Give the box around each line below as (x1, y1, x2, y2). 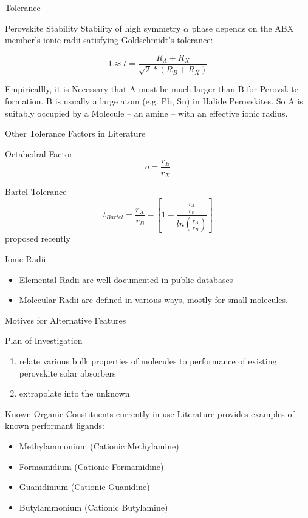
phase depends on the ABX (191, 21, 294, 34)
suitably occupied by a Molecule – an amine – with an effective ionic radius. (5, 106, 288, 119)
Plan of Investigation (5, 334, 83, 347)
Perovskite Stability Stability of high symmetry (5, 21, 181, 34)
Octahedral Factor (5, 147, 73, 160)
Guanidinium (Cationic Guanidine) (19, 480, 150, 493)
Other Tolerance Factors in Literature (5, 127, 146, 140)
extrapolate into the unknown (19, 387, 130, 400)
